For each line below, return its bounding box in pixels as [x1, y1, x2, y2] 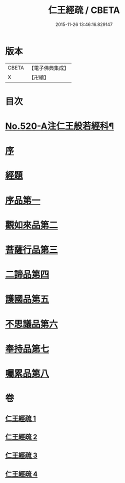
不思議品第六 [5, 318, 58, 330]
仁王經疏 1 [5, 414, 36, 422]
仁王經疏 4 [5, 469, 38, 478]
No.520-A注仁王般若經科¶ [5, 120, 114, 132]
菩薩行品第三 [5, 244, 58, 255]
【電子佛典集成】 [28, 64, 69, 71]
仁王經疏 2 [5, 432, 37, 441]
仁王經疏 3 [5, 451, 37, 460]
